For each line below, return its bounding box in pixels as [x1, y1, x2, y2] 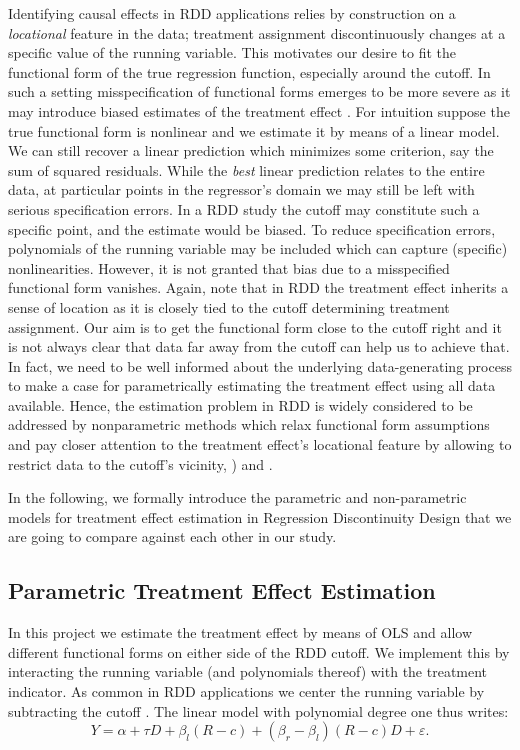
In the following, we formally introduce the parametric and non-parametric [8, 487, 467, 508]
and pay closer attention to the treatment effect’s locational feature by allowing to [8, 434, 512, 455]
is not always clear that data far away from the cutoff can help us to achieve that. [8, 336, 510, 357]
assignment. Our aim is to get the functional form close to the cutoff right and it [8, 316, 502, 337]
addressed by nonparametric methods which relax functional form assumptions [8, 414, 490, 435]
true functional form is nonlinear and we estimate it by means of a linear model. [8, 120, 500, 141]
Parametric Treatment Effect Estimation [8, 575, 436, 606]
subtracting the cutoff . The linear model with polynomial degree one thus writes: [8, 700, 509, 721]
